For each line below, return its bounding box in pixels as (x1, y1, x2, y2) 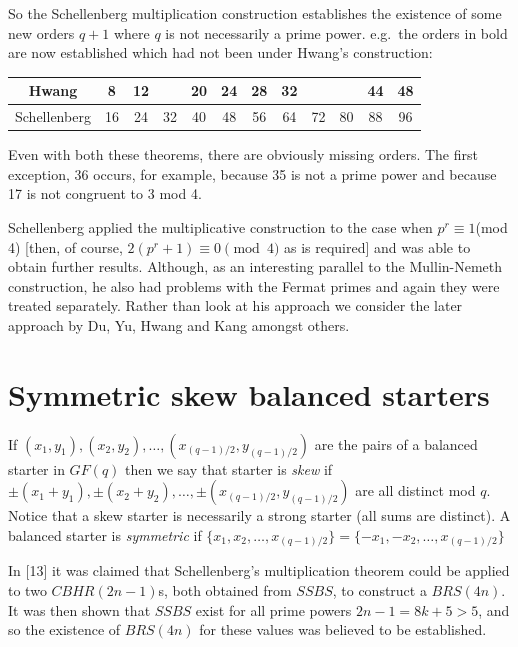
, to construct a (332, 579, 427, 600)
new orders (8, 22, 75, 43)
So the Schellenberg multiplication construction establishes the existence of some (8, 3, 502, 23)
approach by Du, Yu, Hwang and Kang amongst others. (8, 314, 350, 335)
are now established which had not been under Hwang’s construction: (8, 42, 433, 63)
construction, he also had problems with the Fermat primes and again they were (8, 275, 500, 296)
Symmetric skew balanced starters (8, 373, 490, 414)
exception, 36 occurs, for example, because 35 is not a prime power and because (8, 163, 497, 184)
